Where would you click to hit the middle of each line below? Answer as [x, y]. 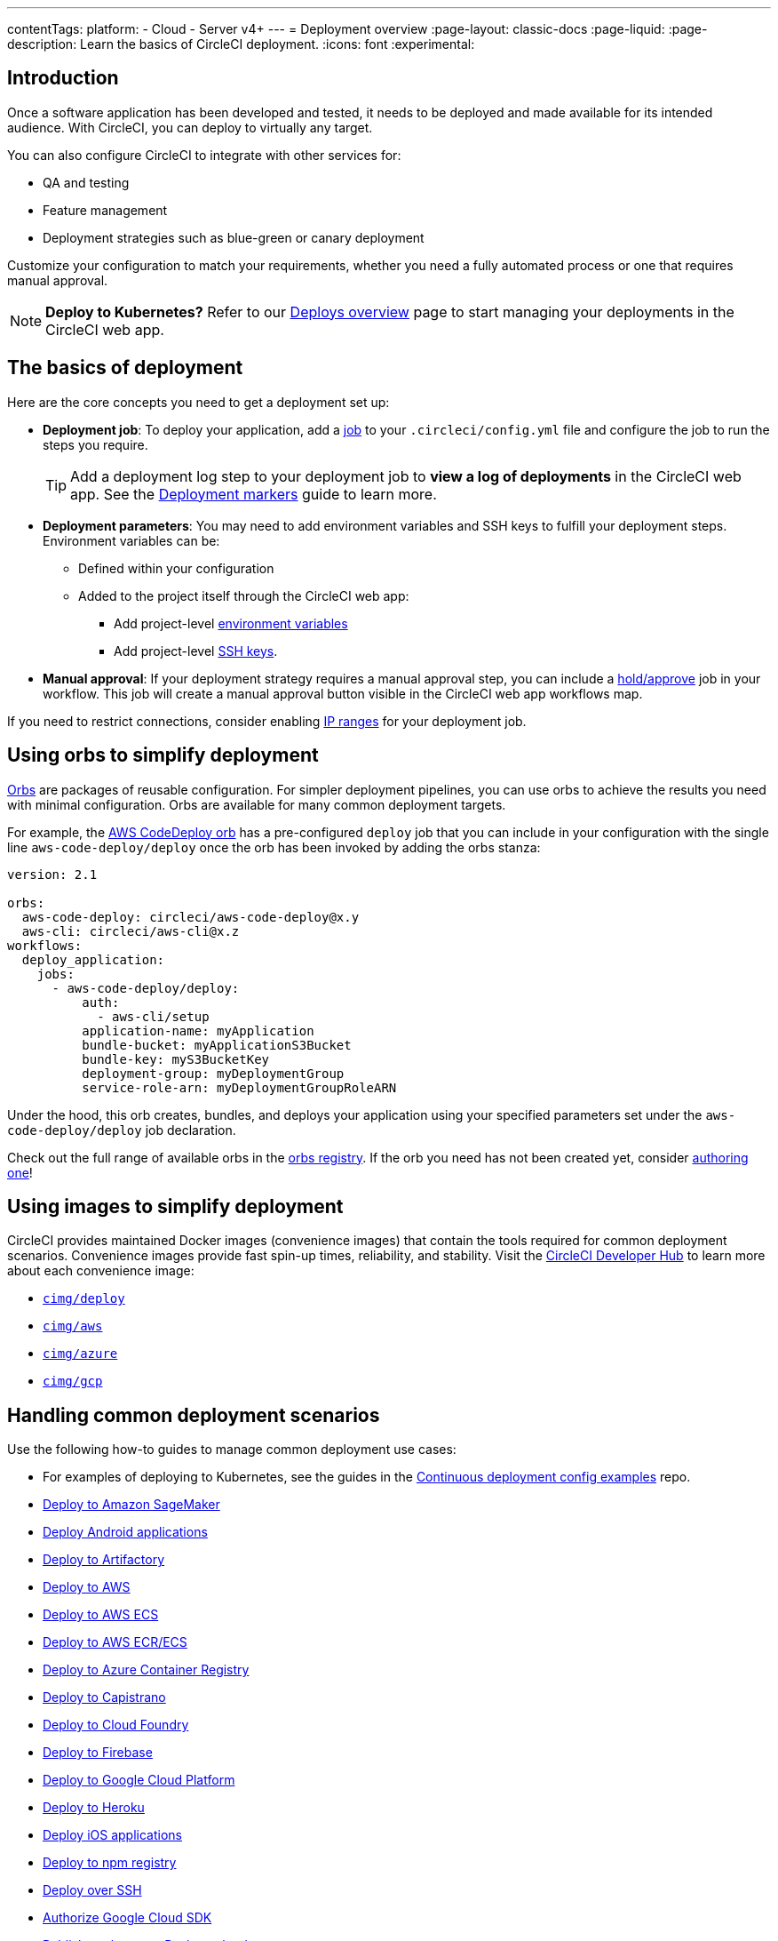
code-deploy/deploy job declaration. [122, 1130]
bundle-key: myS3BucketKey [176, 1059]
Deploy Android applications [125, 1532]
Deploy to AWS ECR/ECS [115, 1642]
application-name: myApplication [198, 1030]
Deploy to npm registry [110, 1863]
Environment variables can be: [131, 540]
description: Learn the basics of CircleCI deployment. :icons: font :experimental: [241, 44]
